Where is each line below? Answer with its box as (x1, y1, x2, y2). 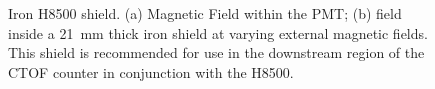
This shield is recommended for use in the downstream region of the (8, 42, 425, 63)
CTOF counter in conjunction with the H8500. (8, 61, 294, 82)
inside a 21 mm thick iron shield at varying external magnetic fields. (8, 22, 428, 43)
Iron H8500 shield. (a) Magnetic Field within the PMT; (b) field (8, 3, 402, 23)
